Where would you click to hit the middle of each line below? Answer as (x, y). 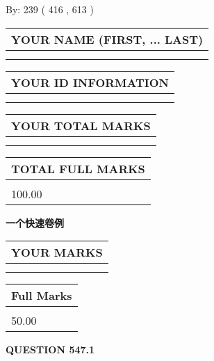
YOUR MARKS (57, 252)
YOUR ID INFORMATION (90, 82)
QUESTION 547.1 (50, 350)
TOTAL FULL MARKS (78, 168)
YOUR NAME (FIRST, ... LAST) (107, 39)
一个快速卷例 (35, 222)
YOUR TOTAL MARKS (81, 125)
